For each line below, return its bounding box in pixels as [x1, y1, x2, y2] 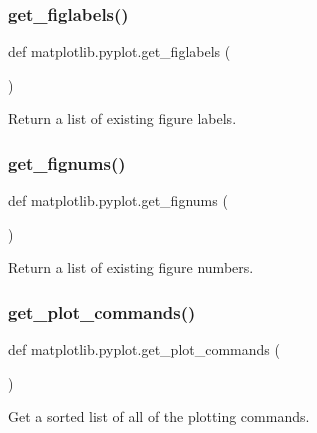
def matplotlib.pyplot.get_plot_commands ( [8, 339, 280, 360]
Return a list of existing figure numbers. [8, 257, 254, 278]
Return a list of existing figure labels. [8, 108, 237, 129]
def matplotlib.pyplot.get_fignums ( [8, 190, 228, 211]
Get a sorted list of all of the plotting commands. [8, 406, 310, 427]
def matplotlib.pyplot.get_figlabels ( [8, 41, 231, 62]
